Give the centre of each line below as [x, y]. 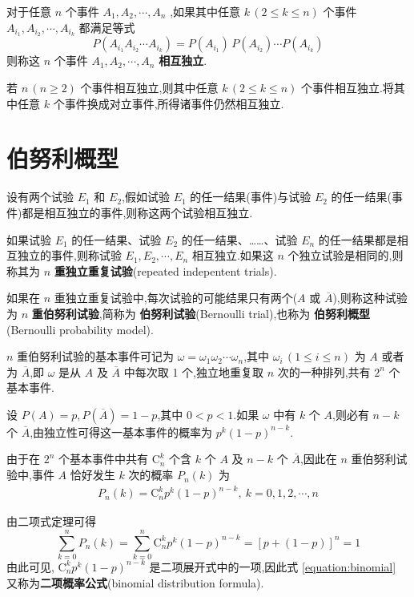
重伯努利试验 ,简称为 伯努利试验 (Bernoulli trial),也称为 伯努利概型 [201, 313]
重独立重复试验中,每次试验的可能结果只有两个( [176, 298]
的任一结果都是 [358, 239]
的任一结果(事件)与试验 [251, 197]
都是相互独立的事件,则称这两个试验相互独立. [137, 212]
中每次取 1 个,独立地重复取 [193, 371]
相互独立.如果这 [233, 255]
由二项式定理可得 [51, 521]
